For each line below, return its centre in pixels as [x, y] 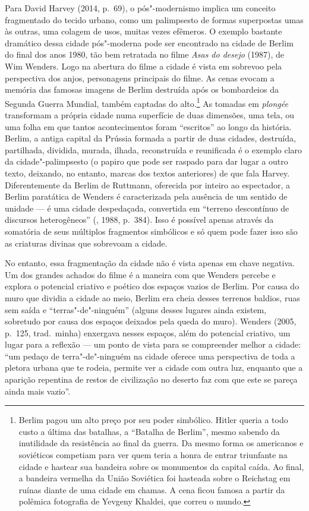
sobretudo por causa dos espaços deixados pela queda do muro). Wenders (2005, [151, 321]
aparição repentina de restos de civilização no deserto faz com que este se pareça [151, 379]
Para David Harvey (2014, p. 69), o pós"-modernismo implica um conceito [140, 8]
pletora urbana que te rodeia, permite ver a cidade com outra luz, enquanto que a [154, 368]
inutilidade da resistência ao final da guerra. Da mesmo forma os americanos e [161, 443]
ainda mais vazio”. [38, 391]
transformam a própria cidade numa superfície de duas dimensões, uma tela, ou [150, 115]
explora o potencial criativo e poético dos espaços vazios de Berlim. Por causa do [152, 286]
